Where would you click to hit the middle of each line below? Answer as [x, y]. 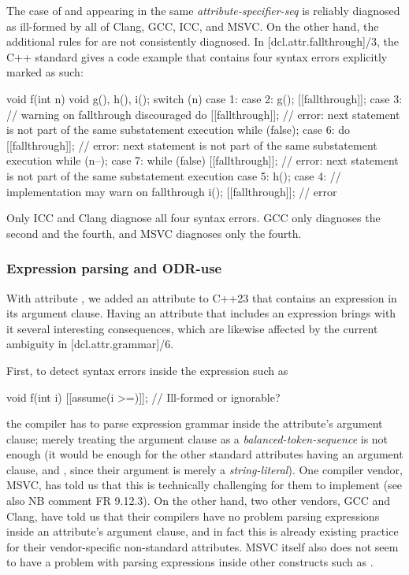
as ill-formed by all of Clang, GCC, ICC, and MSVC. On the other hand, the [193, 26]
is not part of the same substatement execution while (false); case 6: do [178, 130]
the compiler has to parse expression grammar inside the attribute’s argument [195, 423]
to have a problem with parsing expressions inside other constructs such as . [190, 562]
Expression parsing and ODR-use [114, 268]
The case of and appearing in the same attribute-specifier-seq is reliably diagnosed [203, 10]
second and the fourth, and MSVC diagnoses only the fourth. [154, 233]
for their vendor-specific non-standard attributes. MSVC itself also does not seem [203, 546]
